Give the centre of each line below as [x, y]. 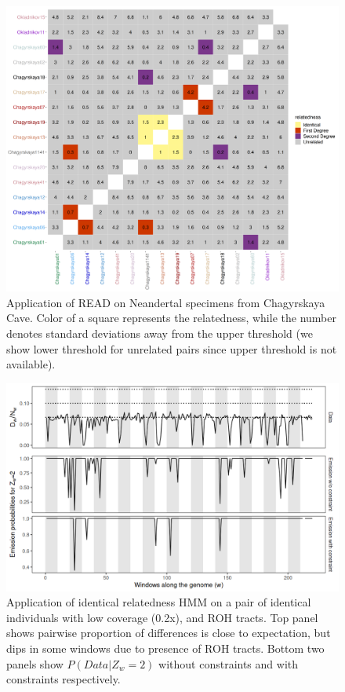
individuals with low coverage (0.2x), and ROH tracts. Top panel [162, 617]
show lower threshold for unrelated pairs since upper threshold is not [172, 348]
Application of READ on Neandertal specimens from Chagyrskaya [166, 302]
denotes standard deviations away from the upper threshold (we [160, 333]
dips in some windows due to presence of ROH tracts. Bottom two [165, 648]
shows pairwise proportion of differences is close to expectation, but [169, 633]
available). [31, 364]
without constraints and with [229, 663]
